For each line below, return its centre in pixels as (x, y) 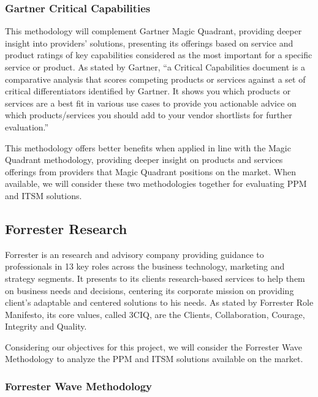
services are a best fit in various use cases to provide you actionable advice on (151, 103)
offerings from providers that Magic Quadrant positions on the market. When (151, 171)
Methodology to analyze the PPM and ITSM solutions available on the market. (154, 359)
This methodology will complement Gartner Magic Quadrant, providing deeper (153, 31)
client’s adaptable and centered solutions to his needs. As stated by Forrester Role (159, 302)
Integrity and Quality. (46, 326)
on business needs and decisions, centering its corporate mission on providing (150, 290)
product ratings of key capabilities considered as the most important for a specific (159, 55)
